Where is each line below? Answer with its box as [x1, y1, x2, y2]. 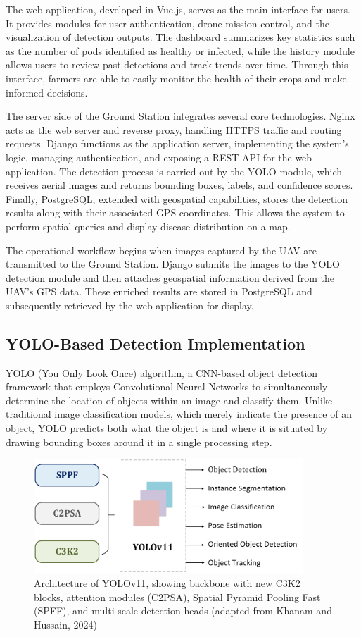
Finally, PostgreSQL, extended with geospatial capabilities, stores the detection [6, 191, 348, 206]
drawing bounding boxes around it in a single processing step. [6, 434, 272, 449]
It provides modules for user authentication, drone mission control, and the [6, 16, 329, 30]
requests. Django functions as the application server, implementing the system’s [6, 136, 349, 151]
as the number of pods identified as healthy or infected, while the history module [6, 43, 355, 58]
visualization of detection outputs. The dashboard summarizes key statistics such [6, 30, 355, 44]
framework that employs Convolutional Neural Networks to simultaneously [6, 379, 328, 394]
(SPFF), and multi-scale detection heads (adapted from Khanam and [34, 603, 332, 618]
